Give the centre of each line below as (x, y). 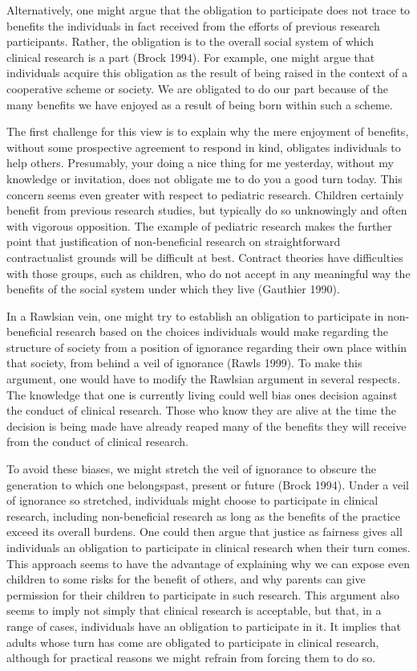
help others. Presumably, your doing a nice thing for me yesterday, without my (200, 163)
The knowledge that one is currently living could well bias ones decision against (202, 394)
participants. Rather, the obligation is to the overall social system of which (190, 41)
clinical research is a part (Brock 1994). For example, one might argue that (191, 57)
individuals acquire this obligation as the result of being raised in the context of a (207, 73)
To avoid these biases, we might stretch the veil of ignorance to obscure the (191, 469)
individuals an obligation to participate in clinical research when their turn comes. (208, 547)
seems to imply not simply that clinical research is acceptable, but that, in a (194, 610)
